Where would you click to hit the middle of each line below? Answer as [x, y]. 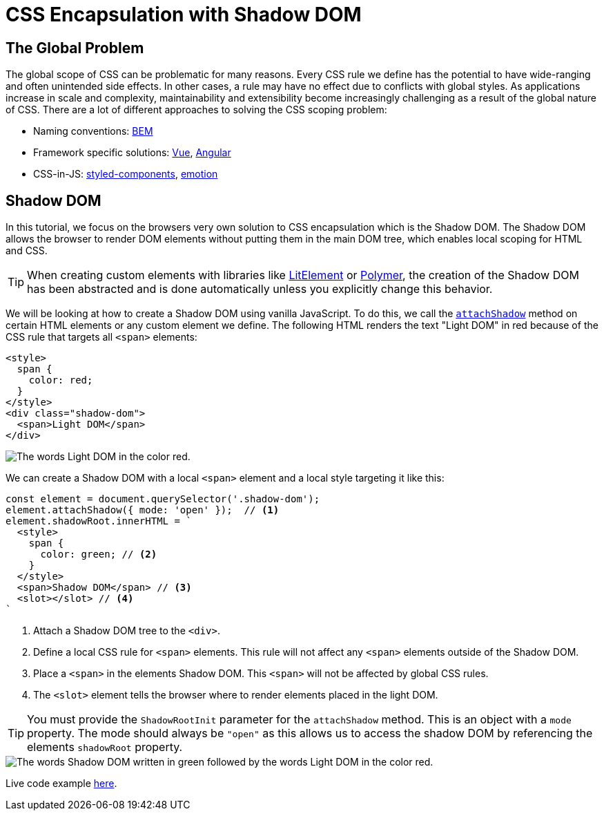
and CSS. [27, 251]
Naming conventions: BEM [93, 131]
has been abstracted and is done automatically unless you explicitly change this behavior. [260, 289]
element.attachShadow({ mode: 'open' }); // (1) [143, 510]
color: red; [61, 380]
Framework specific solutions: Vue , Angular [132, 153]
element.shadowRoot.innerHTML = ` [99, 521]
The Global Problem [75, 48]
